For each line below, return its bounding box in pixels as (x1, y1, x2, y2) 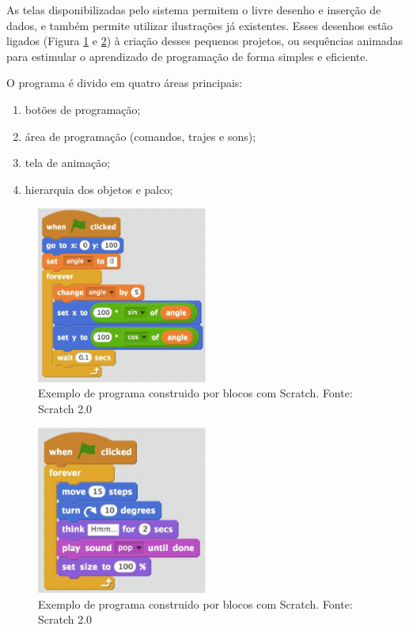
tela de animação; (25, 154, 111, 171)
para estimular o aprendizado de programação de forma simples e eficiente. (6, 47, 369, 64)
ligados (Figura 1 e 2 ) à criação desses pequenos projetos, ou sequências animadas (6, 32, 403, 49)
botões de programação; (25, 101, 141, 117)
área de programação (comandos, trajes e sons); (25, 127, 256, 144)
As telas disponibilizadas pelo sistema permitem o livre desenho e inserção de (6, 2, 381, 17)
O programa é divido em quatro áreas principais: (6, 74, 243, 91)
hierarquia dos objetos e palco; (25, 180, 173, 197)
